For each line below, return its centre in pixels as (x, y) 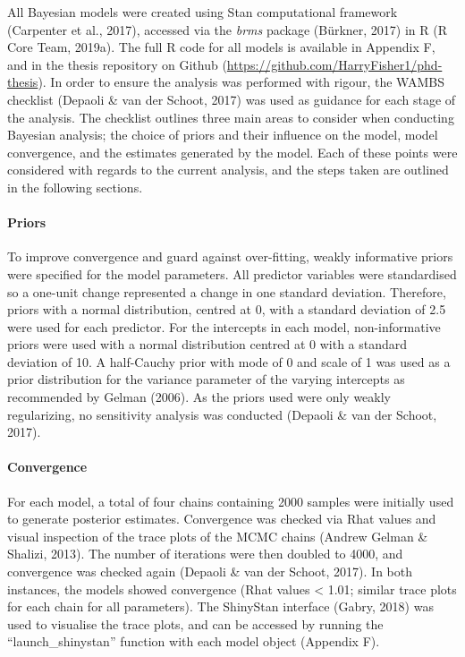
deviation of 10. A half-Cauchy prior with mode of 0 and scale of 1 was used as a (229, 361)
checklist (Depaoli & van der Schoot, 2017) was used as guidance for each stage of (232, 99)
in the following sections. (75, 187)
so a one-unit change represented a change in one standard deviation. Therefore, (227, 291)
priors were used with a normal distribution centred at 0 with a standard (207, 344)
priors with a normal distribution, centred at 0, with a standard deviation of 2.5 (227, 309)
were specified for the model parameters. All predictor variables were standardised (232, 273)
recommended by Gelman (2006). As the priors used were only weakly (199, 397)
